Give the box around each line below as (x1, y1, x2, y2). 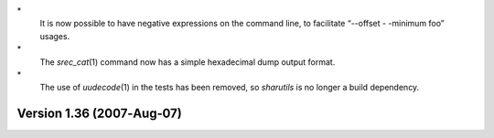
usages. (39, 30, 70, 41)
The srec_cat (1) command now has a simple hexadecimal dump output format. (39, 56, 336, 68)
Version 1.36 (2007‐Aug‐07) (16, 106, 182, 122)
